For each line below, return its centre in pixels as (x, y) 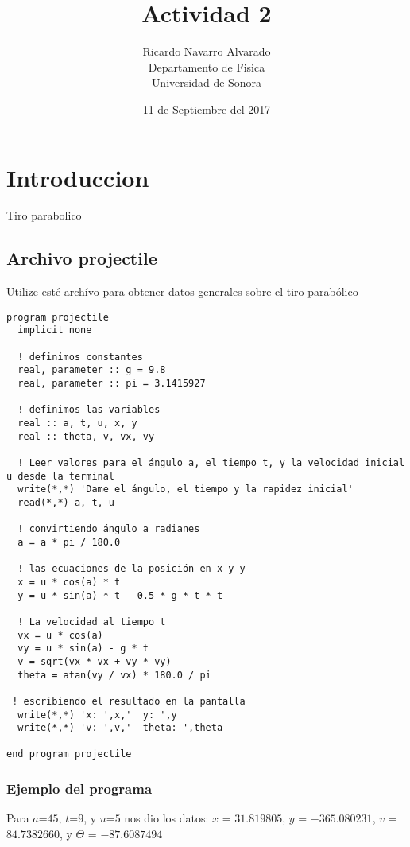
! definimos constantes (80, 357)
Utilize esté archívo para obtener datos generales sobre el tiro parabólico (182, 291)
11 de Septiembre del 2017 (207, 109)
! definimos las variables (89, 410)
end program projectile (69, 754)
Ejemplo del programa (79, 789)
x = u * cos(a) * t (69, 582)
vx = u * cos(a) (60, 635)
